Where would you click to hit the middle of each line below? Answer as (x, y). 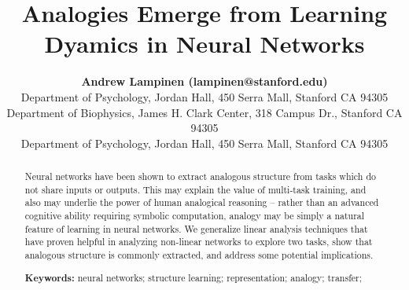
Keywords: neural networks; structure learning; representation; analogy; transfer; (193, 277)
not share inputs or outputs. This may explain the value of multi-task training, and (195, 189)
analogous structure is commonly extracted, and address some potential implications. (199, 255)
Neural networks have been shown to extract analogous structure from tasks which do (200, 176)
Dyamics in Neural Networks (204, 44)
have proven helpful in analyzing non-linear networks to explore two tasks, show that (199, 242)
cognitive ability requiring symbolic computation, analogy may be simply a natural (195, 216)
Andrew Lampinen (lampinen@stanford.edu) (204, 81)
